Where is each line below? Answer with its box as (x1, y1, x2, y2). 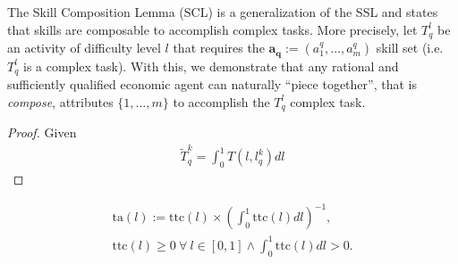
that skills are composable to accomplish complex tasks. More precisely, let (7, 20, 418, 38)
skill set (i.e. (376, 38, 444, 57)
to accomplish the (173, 92, 270, 111)
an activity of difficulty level (7, 38, 161, 57)
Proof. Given (7, 123, 77, 141)
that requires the (173, 38, 265, 57)
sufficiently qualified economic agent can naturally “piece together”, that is (7, 74, 417, 93)
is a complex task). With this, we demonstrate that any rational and (23, 56, 399, 75)
